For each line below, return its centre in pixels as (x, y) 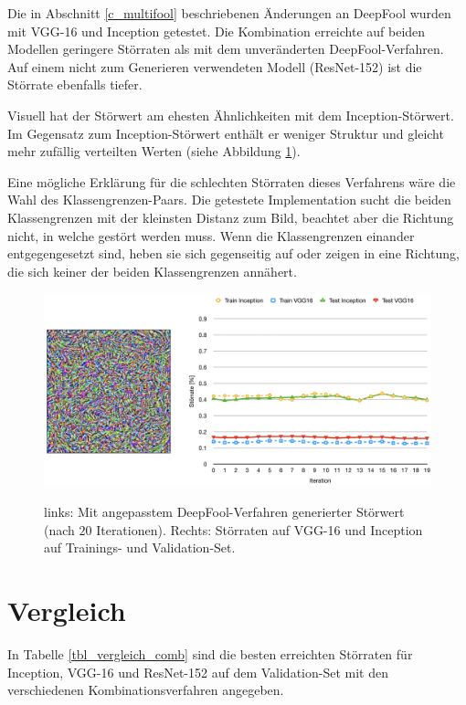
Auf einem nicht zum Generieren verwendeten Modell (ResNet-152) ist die (215, 66)
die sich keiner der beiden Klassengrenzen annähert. (152, 271)
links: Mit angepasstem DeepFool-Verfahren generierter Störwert (224, 512)
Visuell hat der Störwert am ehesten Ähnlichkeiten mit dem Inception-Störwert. (231, 115)
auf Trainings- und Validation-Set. (140, 547)
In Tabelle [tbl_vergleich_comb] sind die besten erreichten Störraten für (210, 653)
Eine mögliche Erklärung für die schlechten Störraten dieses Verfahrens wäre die (232, 181)
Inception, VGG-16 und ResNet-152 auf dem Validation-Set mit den (198, 672)
